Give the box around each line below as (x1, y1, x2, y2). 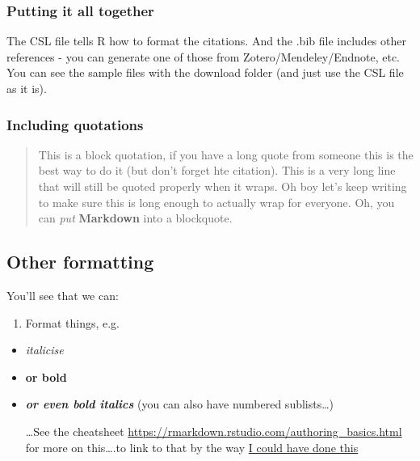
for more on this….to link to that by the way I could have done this (25, 438, 359, 455)
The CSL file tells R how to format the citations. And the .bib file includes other (6, 32, 406, 49)
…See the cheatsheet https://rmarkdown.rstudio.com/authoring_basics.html (25, 422, 402, 439)
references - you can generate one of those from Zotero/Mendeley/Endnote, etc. (6, 48, 401, 65)
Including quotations (6, 114, 144, 134)
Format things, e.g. (25, 314, 120, 331)
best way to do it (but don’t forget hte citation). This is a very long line (38, 162, 396, 179)
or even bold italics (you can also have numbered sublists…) (25, 395, 334, 412)
